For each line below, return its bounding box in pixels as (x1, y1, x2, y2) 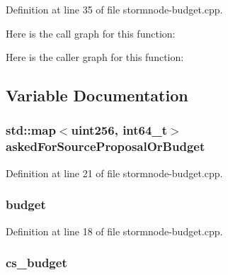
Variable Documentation (6, 84, 188, 106)
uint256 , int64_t (71, 121, 167, 139)
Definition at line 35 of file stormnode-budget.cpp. (6, 2, 223, 16)
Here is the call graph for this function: (6, 26, 176, 40)
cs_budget (6, 254, 67, 271)
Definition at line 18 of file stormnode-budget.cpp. (6, 223, 223, 238)
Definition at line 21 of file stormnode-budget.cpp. (6, 165, 223, 180)
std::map (6, 121, 56, 139)
